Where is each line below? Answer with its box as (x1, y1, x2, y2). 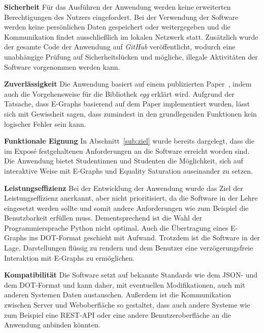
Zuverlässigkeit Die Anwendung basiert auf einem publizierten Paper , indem (4, 78, 252, 89)
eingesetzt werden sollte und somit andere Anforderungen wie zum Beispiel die (4, 202, 249, 213)
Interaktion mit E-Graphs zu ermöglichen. (4, 252, 135, 263)
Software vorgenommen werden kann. (4, 61, 120, 72)
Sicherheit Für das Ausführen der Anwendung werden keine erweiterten (4, 2, 231, 12)
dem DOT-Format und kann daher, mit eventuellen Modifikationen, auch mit (4, 279, 245, 290)
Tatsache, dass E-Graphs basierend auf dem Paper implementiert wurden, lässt (4, 98, 250, 109)
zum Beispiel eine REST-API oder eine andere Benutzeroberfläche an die (4, 309, 231, 320)
